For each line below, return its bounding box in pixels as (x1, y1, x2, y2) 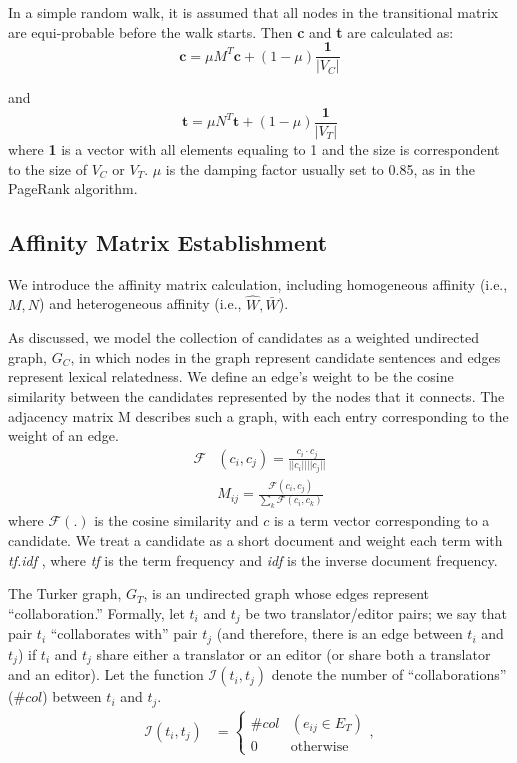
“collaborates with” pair (50, 623, 198, 644)
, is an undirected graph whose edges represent (143, 583, 430, 604)
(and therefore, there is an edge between (216, 623, 463, 644)
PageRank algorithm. (8, 178, 138, 199)
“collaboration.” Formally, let (8, 602, 185, 623)
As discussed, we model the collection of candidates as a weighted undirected (8, 327, 480, 348)
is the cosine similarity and (94, 510, 259, 531)
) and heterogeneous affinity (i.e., (39, 293, 242, 314)
